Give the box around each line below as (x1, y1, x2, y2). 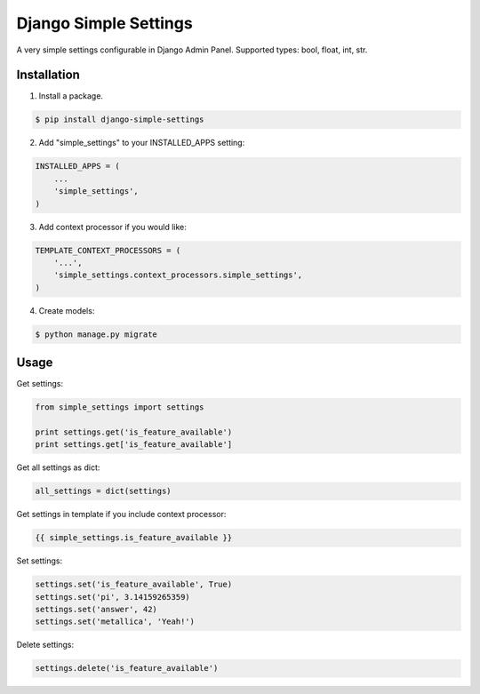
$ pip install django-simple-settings (35, 115, 204, 124)
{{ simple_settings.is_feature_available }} (35, 533, 233, 543)
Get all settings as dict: (16, 462, 100, 473)
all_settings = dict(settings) (35, 486, 172, 497)
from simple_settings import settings (35, 403, 204, 412)
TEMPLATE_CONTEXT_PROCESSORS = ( (35, 245, 181, 255)
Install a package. (38, 91, 104, 101)
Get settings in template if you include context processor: (16, 509, 227, 520)
